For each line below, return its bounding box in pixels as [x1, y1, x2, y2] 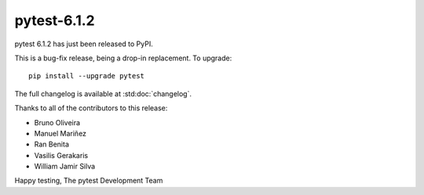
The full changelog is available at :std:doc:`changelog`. [14, 88, 192, 98]
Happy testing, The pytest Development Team [14, 176, 163, 186]
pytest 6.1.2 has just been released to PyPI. [14, 39, 153, 49]
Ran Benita [34, 139, 70, 149]
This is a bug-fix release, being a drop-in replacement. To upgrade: [14, 53, 232, 63]
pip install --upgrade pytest [28, 71, 145, 81]
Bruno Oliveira [34, 117, 81, 127]
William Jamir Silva [34, 161, 96, 172]
